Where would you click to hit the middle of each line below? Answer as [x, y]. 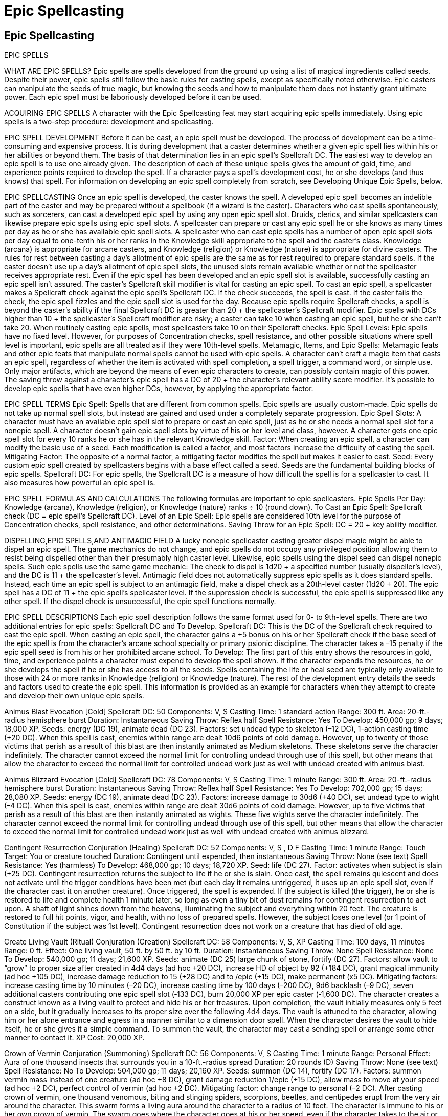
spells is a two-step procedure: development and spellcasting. [109, 122]
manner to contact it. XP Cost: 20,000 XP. [74, 1038]
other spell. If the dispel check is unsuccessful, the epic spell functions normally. [140, 602]
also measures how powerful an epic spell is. [80, 483]
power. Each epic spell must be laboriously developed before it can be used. [133, 97]
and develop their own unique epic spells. [74, 696]
